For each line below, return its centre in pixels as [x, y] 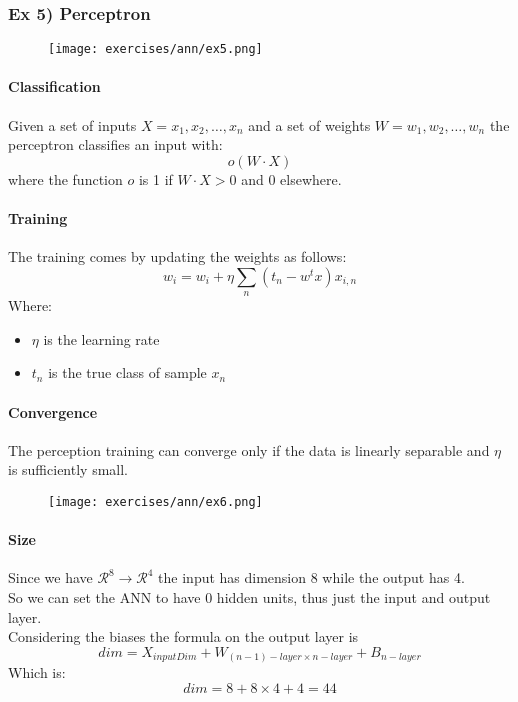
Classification [54, 86]
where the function [65, 178]
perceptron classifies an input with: [115, 144]
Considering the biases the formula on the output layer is [183, 636]
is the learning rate [101, 338]
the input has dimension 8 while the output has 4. [311, 577]
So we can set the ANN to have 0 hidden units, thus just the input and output [249, 597]
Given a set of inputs [72, 124]
